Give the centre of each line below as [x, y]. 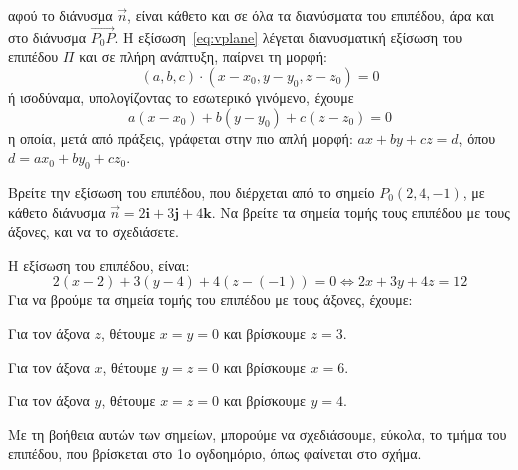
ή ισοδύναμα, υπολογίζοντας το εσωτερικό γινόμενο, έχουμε [181, 97]
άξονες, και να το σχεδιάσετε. [93, 231]
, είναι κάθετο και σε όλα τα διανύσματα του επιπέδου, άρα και [311, 15]
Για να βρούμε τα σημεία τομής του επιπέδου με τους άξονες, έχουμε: [210, 299]
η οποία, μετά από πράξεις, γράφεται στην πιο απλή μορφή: [180, 137]
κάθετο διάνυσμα [57, 211]
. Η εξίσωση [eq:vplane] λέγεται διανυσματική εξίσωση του [288, 36]
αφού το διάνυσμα [60, 15]
